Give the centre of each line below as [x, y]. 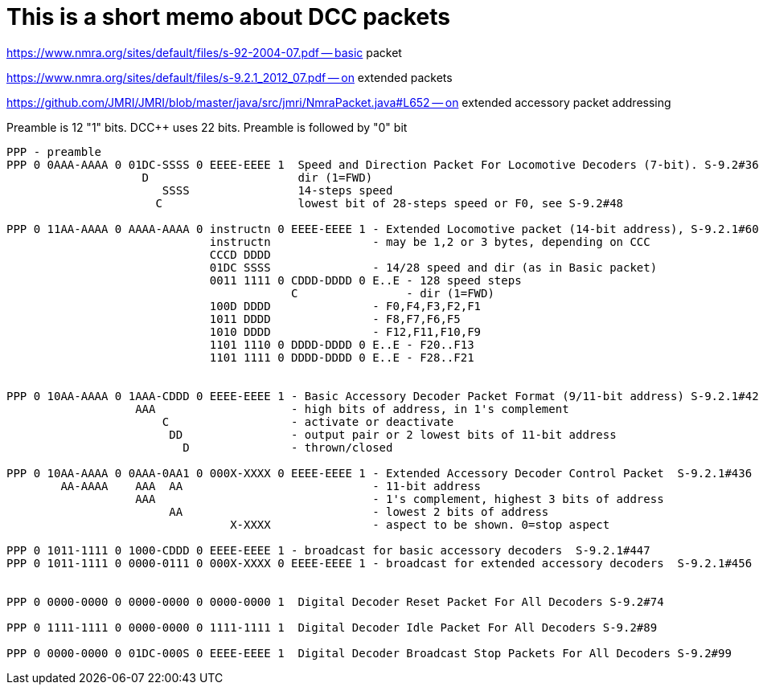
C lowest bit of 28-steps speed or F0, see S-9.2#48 [390, 203]
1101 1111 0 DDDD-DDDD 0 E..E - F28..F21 [342, 357]
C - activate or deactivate [308, 421]
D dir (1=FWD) [257, 177]
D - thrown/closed [288, 447]
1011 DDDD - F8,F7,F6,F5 [335, 319]
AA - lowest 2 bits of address [359, 511]
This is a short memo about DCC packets [228, 17]
